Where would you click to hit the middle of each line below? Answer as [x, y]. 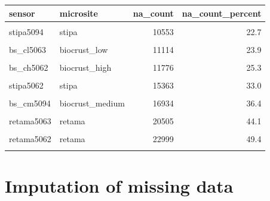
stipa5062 [26, 85]
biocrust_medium [92, 103]
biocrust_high [85, 67]
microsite [79, 13]
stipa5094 [26, 31]
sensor [22, 13]
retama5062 [30, 139]
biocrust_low [84, 49]
